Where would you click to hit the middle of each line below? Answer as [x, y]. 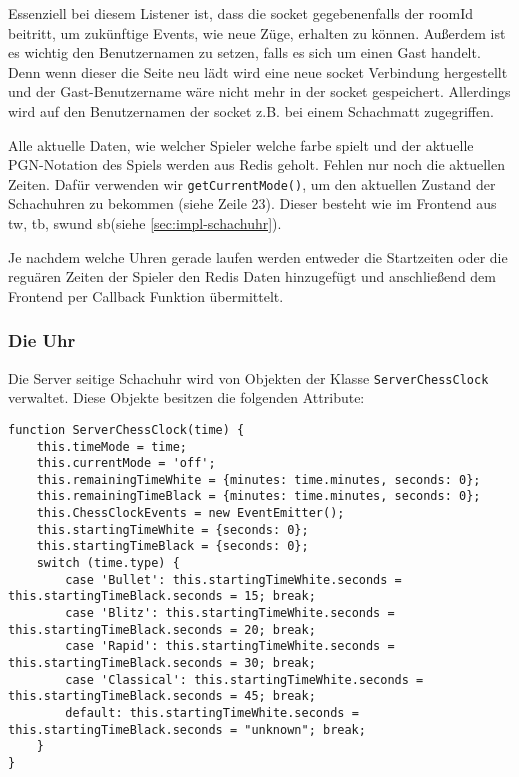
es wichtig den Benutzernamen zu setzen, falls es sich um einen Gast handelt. [244, 52]
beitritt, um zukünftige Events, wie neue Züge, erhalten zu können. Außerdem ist [257, 32]
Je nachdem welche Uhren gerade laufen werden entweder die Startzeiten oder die [258, 256]
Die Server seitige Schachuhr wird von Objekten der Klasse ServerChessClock [248, 377]
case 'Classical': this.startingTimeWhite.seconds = [244, 679]
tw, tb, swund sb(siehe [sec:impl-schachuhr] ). [145, 223]
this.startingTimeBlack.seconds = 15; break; [162, 596]
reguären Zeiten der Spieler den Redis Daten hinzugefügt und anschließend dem [252, 276]
